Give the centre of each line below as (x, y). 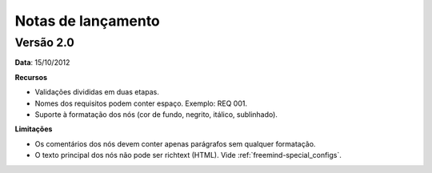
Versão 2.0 (45, 42)
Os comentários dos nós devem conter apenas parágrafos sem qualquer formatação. (175, 143)
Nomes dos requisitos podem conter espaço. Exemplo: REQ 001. (141, 103)
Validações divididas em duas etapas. (97, 92)
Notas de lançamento (87, 21)
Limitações (34, 129)
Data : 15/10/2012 (42, 62)
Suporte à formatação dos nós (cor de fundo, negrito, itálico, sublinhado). (156, 114)
